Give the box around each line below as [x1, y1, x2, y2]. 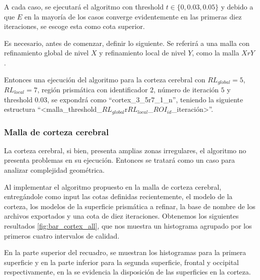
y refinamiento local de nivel [99, 47, 186, 58]
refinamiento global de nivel [4, 47, 89, 58]
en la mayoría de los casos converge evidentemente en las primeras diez [24, 11, 242, 21]
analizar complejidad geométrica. [4, 165, 105, 175]
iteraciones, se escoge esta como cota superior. [4, 21, 145, 31]
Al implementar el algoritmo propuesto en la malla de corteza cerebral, [4, 181, 221, 192]
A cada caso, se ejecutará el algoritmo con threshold [4, 1, 164, 11]
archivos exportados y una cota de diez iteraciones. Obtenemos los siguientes [4, 211, 239, 221]
